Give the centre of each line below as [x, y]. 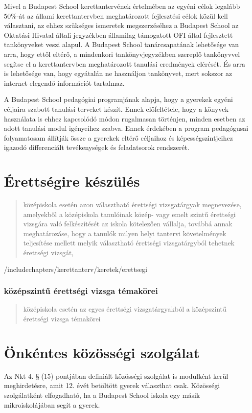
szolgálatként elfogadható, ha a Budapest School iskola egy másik [102, 395]
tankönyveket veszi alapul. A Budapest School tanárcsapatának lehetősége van [122, 44]
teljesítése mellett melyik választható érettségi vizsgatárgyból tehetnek [129, 243]
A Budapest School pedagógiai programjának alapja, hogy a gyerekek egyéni [118, 99]
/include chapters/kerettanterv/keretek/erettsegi [76, 269]
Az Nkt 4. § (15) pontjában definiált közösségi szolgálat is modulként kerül [116, 376]
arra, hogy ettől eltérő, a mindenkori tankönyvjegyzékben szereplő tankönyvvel [122, 54]
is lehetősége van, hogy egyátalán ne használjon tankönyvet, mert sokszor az [118, 73]
